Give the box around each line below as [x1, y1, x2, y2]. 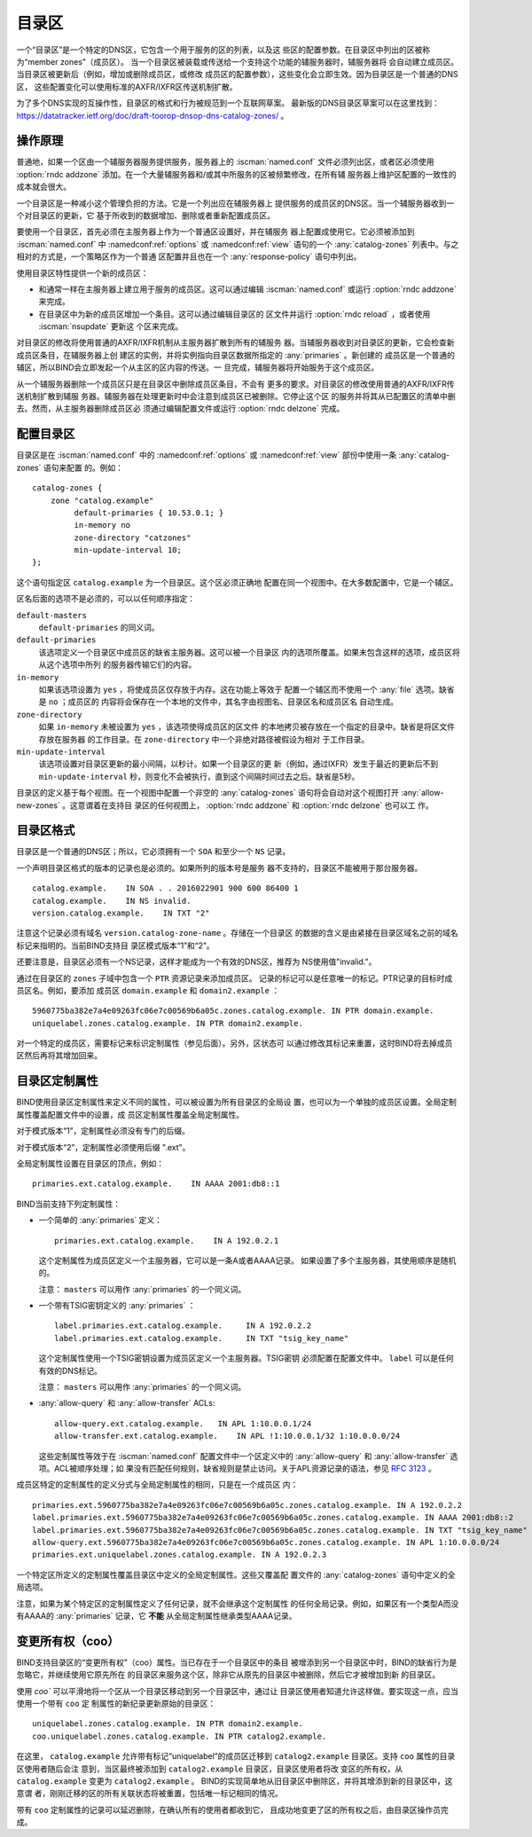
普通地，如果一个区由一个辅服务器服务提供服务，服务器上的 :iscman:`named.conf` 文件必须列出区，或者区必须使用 [16, 156, 434, 168]
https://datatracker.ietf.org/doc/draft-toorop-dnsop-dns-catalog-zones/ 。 [16, 110, 289, 121]
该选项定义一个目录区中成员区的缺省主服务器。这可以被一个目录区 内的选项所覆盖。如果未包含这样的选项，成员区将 [38, 647, 460, 657]
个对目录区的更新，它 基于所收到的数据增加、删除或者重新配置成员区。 [16, 209, 275, 221]
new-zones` [16, 799, 61, 811]
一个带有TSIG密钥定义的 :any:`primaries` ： [38, 1300, 196, 1311]
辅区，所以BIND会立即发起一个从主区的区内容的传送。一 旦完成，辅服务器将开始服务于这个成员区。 [16, 362, 379, 373]
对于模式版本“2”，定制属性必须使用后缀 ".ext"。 [16, 1142, 191, 1152]
